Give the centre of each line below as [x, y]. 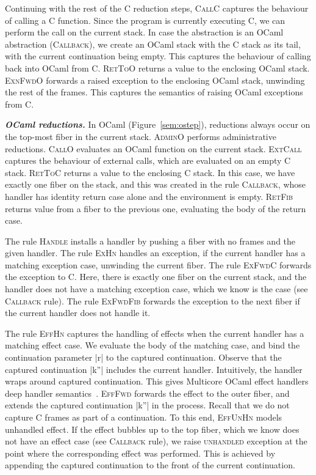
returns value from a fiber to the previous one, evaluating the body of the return [156, 208]
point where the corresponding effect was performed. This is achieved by [140, 453]
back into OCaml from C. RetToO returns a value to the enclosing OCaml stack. [157, 68]
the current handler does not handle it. [78, 313]
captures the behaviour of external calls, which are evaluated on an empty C [148, 160]
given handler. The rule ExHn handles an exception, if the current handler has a [155, 253]
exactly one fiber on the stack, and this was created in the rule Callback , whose [156, 184]
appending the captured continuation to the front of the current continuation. [150, 465]
